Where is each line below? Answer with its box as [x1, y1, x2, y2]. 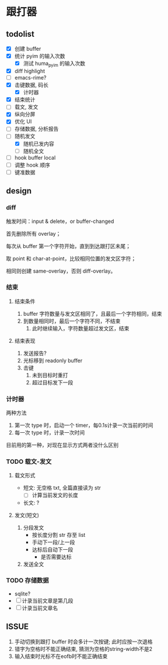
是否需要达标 [40, 553, 72, 560]
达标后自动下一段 [32, 546, 73, 553]
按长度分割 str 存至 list [32, 531, 86, 538]
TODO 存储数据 [6, 577, 49, 585]
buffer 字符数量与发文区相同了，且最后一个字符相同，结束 [23, 310, 162, 317]
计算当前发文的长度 [32, 492, 79, 499]
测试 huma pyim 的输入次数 [23, 60, 86, 68]
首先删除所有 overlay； [6, 230, 61, 237]
